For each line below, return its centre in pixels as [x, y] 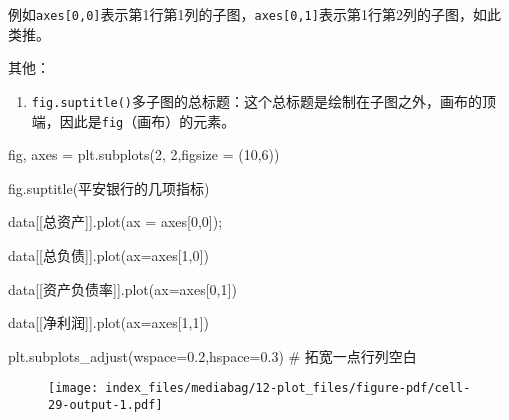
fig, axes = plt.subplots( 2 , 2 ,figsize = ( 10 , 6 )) [144, 154]
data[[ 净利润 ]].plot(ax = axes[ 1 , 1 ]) [108, 322]
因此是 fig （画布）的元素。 [147, 120]
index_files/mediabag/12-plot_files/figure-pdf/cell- [288, 388]
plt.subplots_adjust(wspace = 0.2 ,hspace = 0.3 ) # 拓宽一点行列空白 [212, 355]
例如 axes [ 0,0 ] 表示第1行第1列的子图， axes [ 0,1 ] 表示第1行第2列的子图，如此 [254, 14]
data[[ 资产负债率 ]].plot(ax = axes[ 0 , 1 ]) [122, 288]
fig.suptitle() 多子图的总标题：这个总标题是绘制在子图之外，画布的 [257, 100]
